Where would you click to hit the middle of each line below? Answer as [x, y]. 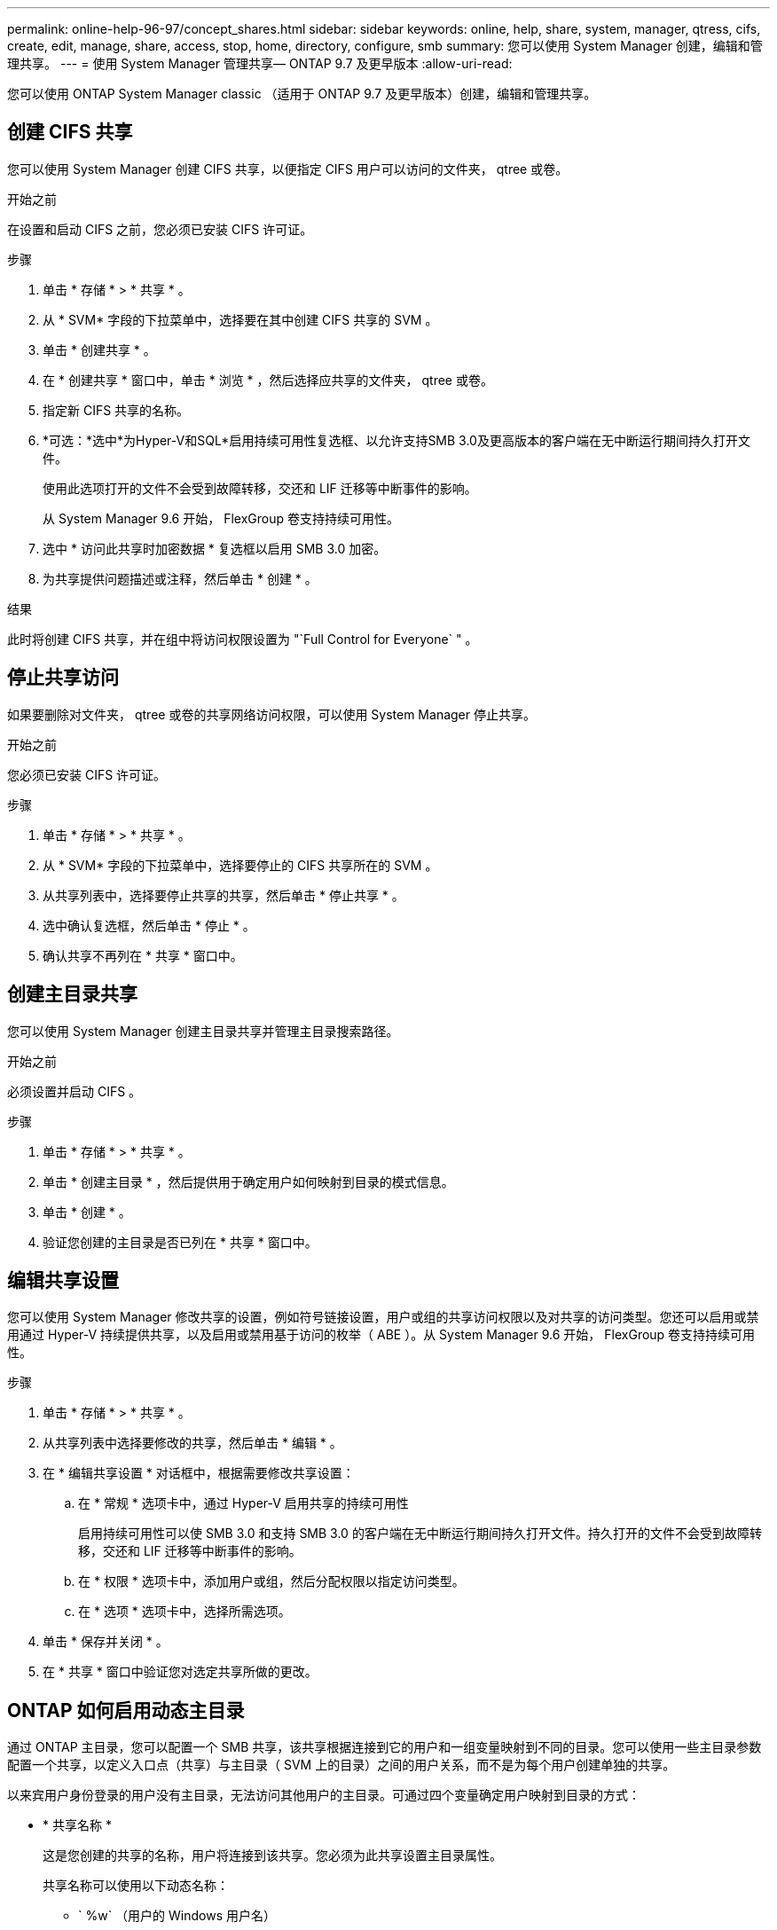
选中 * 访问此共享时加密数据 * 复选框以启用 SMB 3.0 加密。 [215, 548]
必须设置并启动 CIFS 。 [75, 1091]
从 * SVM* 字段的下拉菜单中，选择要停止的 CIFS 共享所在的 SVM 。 [240, 865]
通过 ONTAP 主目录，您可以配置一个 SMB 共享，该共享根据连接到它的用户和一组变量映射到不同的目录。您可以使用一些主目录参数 [385, 1747]
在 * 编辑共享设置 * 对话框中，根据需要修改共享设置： [199, 1473]
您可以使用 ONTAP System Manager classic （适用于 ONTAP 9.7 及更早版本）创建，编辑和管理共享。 [302, 94]
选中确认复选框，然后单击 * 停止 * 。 [149, 925]
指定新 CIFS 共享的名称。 [116, 410]
